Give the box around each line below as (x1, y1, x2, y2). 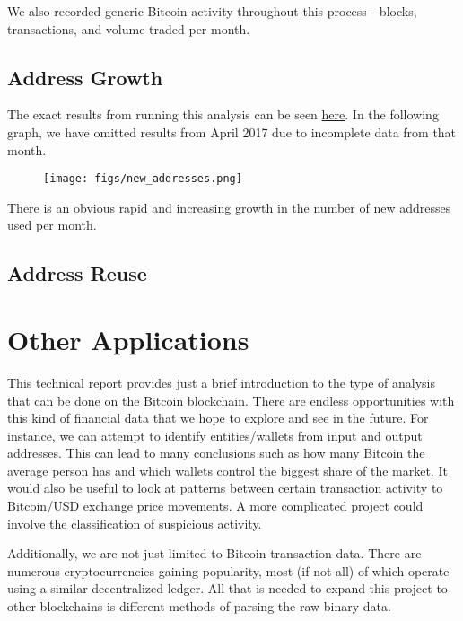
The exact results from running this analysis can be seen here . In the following (7, 105, 439, 124)
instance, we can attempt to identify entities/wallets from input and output (7, 425, 423, 444)
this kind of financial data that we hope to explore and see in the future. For (7, 408, 429, 427)
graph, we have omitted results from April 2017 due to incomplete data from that (7, 122, 457, 141)
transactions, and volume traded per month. (7, 19, 250, 38)
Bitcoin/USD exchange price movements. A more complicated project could (7, 496, 424, 515)
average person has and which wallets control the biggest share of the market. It (7, 460, 448, 479)
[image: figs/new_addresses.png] (43, 172, 242, 186)
